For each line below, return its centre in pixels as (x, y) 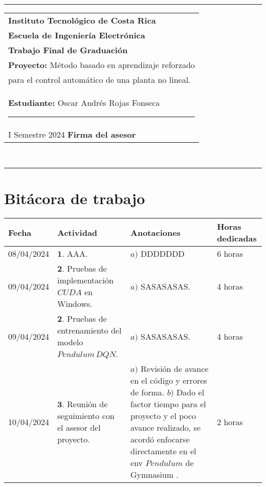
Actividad (77, 232)
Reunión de (87, 404)
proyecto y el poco (163, 416)
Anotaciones (156, 232)
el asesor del (79, 428)
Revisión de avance (175, 369)
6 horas (230, 254)
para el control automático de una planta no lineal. (99, 79)
